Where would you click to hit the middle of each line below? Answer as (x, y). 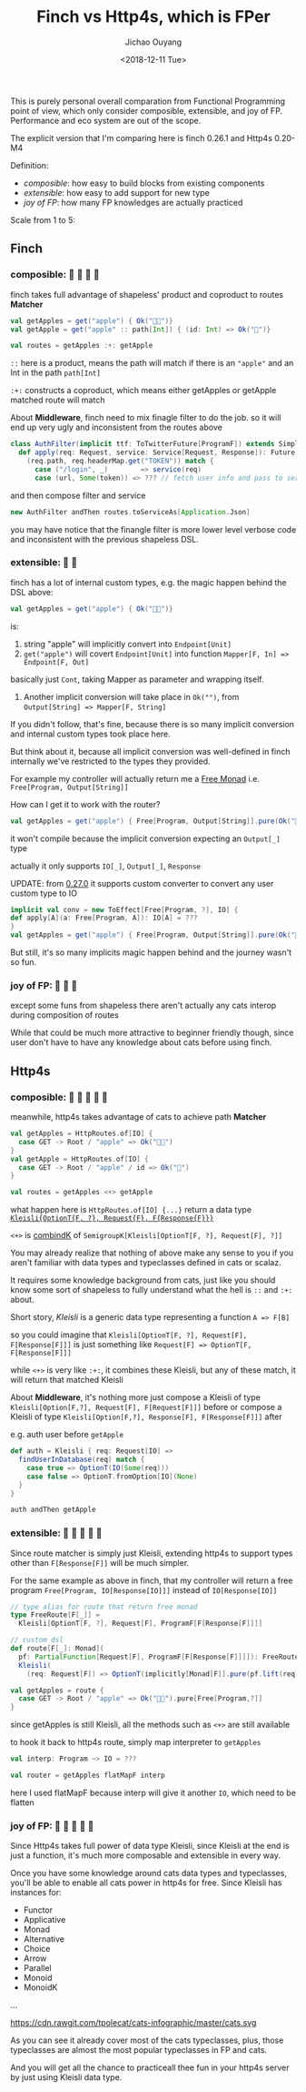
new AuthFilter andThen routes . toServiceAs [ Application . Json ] (130, 512)
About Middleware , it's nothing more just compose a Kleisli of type (136, 1397)
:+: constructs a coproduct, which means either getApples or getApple (143, 391)
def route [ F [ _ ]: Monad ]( (57, 1649)
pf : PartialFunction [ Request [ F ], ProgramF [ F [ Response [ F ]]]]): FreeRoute (159, 1657)
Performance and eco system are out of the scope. (106, 120)
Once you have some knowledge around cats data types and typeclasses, (148, 1874)
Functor (38, 1910)
